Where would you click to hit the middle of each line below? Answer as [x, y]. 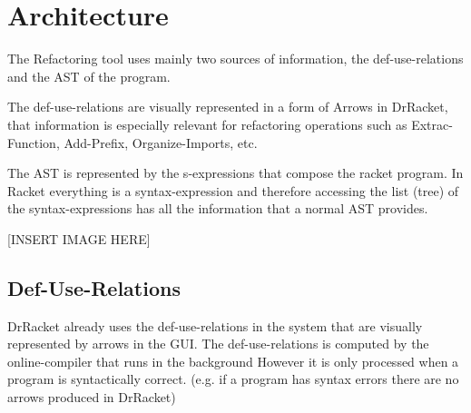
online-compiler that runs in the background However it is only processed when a [233, 361]
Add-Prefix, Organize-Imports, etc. [161, 142]
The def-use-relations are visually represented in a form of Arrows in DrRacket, [228, 107]
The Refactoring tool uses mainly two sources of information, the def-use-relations [235, 59]
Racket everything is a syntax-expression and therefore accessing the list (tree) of [233, 190]
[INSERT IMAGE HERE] [79, 238]
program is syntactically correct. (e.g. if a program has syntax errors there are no [233, 379]
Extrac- [432, 124]
